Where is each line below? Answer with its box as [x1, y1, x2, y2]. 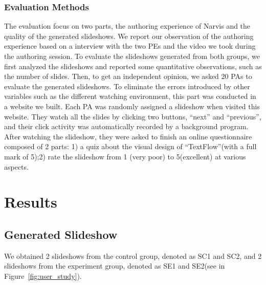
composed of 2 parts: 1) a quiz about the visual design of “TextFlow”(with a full [4, 141, 257, 152]
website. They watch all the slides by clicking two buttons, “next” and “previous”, [4, 111, 261, 121]
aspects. [4, 161, 29, 172]
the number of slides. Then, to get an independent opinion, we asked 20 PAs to [4, 71, 252, 82]
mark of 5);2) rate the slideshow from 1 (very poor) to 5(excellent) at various [4, 151, 246, 161]
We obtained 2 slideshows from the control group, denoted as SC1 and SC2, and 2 [4, 250, 262, 261]
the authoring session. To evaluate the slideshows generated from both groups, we [4, 51, 260, 61]
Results [4, 191, 57, 212]
